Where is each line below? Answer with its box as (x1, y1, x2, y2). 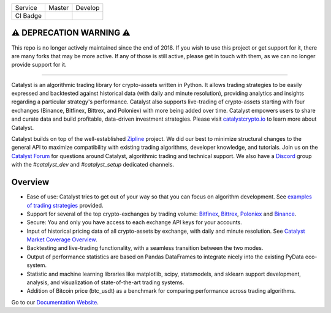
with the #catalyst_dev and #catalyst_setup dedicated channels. (11, 161, 175, 168)
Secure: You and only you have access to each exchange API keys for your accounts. (26, 219, 242, 226)
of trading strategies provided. (26, 202, 104, 209)
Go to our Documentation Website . (11, 298, 99, 306)
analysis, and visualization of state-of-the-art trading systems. (26, 279, 185, 286)
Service (15, 4, 37, 12)
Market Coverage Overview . (26, 236, 97, 243)
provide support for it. (11, 61, 67, 69)
